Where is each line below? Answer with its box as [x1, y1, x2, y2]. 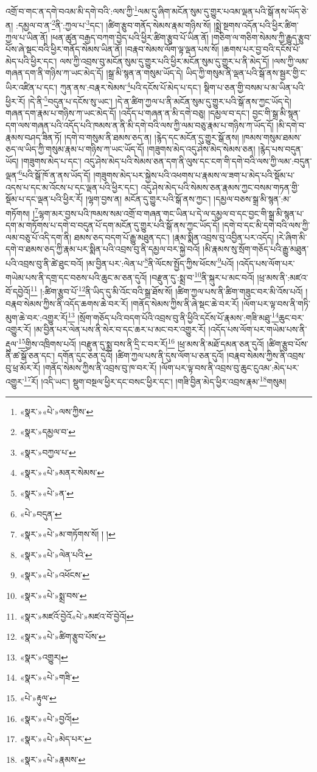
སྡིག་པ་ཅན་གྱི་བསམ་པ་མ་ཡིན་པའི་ [203, 80, 305, 93]
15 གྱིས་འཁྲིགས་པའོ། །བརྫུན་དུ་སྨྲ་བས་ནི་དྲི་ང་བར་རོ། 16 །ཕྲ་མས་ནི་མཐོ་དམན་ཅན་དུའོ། [18, 336, 264, 350]
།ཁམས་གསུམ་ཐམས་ [242, 130, 302, 143]
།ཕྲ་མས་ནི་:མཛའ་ [257, 271, 308, 283]
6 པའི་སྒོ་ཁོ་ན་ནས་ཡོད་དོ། [18, 167, 91, 181]
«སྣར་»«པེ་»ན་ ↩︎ [19, 487, 74, 500]
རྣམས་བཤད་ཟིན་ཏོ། [5, 130, 62, 143]
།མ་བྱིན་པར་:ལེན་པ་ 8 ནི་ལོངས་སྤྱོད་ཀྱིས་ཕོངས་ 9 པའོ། [86, 255, 234, 269]
